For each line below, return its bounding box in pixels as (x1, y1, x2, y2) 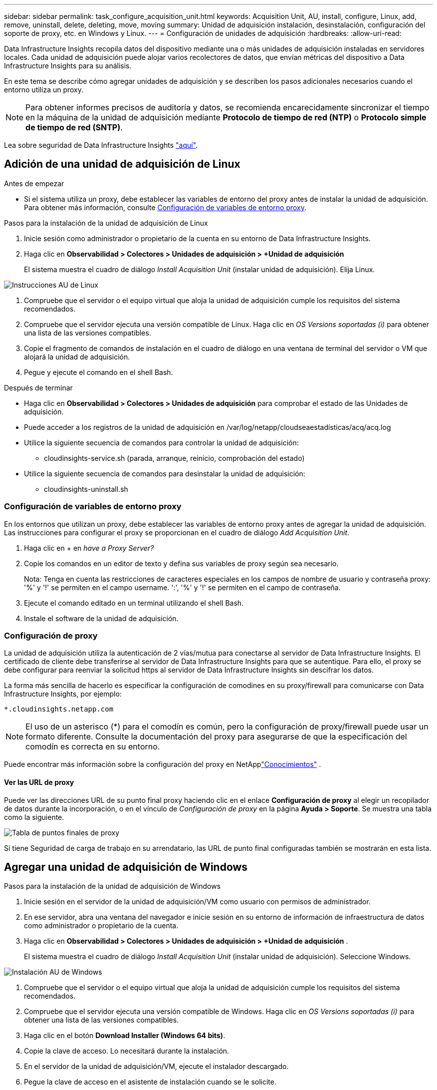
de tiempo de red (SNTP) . (25, 122, 123, 132)
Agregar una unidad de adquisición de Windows (4, 860, 248, 873)
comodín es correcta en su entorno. (25, 741, 160, 752)
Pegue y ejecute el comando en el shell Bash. (24, 367, 173, 376)
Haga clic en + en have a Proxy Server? (24, 543, 154, 552)
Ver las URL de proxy (4, 777, 74, 786)
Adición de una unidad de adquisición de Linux (4, 158, 240, 171)
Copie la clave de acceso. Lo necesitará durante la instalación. (24, 1047, 229, 1056)
